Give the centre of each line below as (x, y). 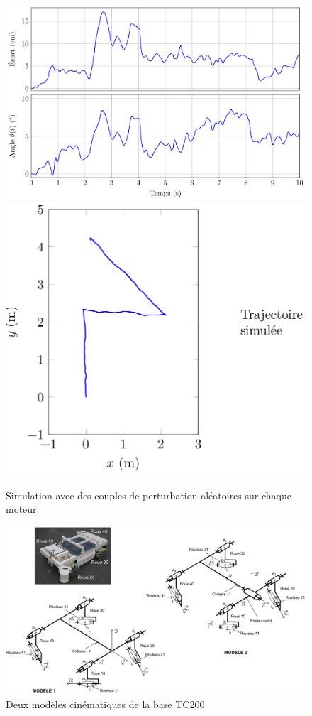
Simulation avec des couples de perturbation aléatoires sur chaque (149, 495)
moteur (21, 509)
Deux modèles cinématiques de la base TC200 (105, 704)
